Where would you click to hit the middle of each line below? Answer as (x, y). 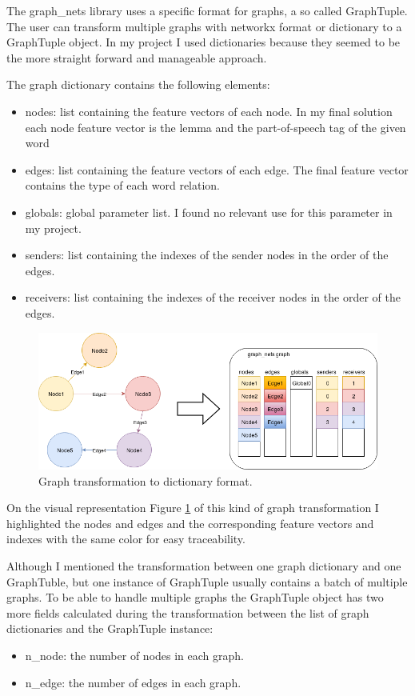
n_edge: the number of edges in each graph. (133, 682)
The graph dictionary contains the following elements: (138, 84)
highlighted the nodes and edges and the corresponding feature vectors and (190, 523)
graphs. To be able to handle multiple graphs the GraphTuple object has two (195, 597)
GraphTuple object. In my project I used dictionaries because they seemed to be (204, 42)
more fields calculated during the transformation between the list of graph (188, 612)
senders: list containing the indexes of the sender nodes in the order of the (207, 255)
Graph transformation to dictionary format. (146, 480)
